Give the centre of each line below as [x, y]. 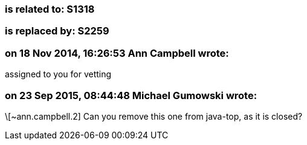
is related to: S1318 [50, 9]
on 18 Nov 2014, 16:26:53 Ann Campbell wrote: [117, 53]
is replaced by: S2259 [57, 31]
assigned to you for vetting [58, 74]
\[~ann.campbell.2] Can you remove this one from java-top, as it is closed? [154, 116]
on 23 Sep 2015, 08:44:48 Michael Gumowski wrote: [131, 95]
